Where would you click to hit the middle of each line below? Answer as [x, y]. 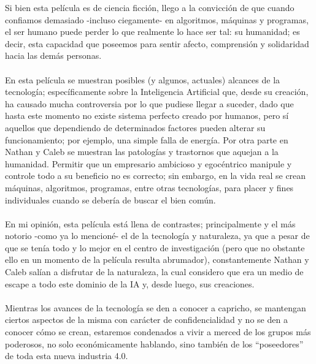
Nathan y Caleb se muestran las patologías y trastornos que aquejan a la [142, 152]
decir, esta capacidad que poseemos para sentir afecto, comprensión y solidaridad [157, 43]
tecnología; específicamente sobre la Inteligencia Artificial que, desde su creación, [157, 92]
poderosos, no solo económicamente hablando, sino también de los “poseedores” [154, 343]
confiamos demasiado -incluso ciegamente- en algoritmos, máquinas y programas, [157, 19]
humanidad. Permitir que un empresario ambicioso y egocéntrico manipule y [148, 163]
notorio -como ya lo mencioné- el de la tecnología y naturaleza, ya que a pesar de [157, 236]
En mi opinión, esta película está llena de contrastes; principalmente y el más [150, 223]
